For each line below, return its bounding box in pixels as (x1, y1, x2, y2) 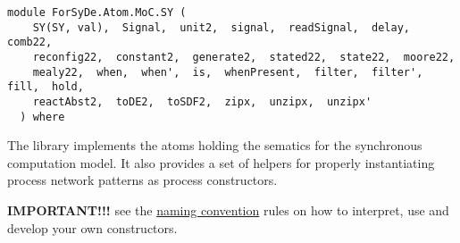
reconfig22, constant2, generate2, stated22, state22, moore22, (32, 50, 456, 63)
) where (20, 110, 65, 123)
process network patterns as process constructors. (7, 171, 278, 189)
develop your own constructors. (7, 218, 178, 237)
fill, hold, (7, 80, 84, 94)
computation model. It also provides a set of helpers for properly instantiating (7, 153, 435, 172)
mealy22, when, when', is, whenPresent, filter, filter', (32, 65, 423, 79)
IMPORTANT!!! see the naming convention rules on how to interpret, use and (7, 201, 449, 220)
